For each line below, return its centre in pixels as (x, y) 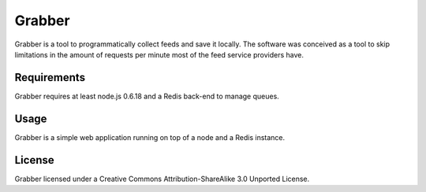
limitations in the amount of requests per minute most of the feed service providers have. (159, 54)
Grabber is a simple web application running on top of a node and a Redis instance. (150, 137)
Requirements (50, 78)
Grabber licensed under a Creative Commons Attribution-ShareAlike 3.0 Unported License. (162, 179)
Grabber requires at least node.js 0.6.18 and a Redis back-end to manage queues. (147, 96)
